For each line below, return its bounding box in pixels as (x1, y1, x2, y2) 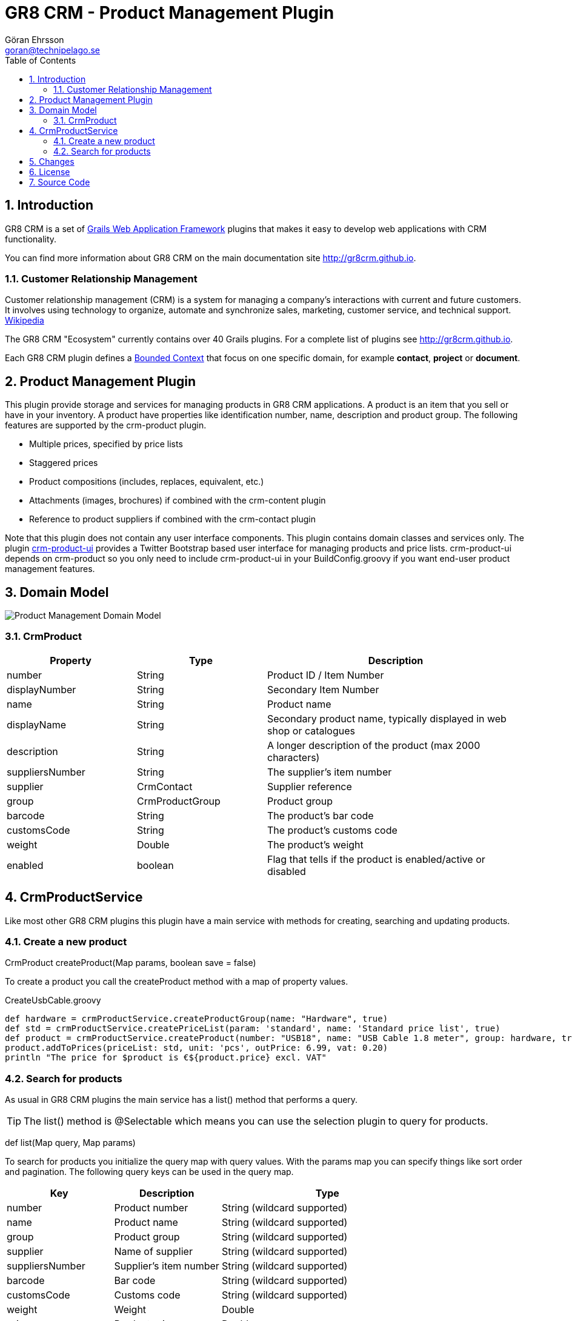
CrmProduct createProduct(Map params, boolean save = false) (5, 957, 256, 968)
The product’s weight (267, 838, 364, 851)
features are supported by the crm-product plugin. (5, 420, 207, 431)
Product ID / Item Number (267, 668, 384, 681)
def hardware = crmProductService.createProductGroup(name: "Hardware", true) (5, 1014, 388, 1024)
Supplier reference (267, 780, 352, 793)
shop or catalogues (267, 724, 356, 737)
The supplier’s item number (267, 765, 392, 778)
